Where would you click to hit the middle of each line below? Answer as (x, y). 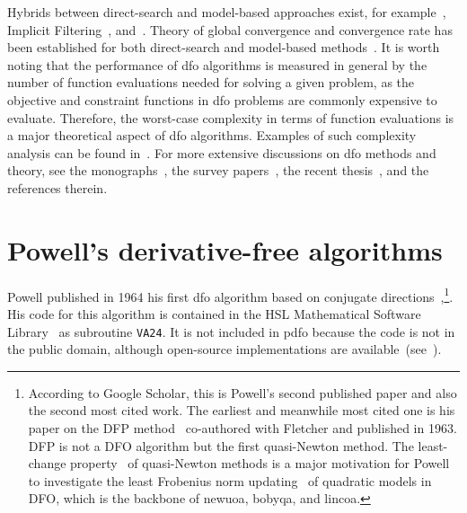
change (47, 463)
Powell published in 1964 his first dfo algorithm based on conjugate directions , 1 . (230, 295)
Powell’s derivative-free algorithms (225, 249)
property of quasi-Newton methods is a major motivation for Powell (260, 463)
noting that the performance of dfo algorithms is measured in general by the (217, 64)
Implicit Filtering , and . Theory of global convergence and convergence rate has (230, 29)
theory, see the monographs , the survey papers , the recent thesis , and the (218, 170)
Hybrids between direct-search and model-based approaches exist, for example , (227, 12)
